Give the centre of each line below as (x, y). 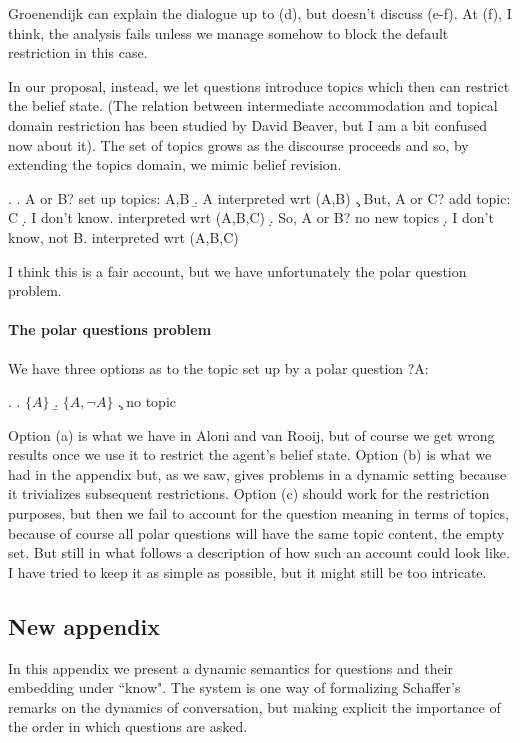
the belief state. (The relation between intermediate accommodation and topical (253, 105)
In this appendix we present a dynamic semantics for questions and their (231, 667)
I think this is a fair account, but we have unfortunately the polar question (237, 270)
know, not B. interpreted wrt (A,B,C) (123, 236)
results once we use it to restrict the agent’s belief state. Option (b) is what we (250, 454)
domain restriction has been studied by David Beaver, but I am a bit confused (248, 124)
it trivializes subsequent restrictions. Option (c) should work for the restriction (249, 493)
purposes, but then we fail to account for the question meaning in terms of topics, (259, 513)
